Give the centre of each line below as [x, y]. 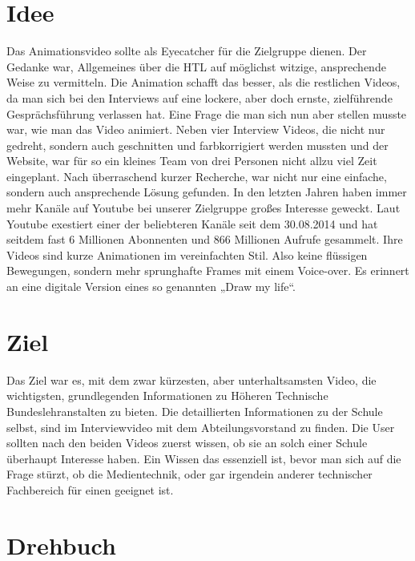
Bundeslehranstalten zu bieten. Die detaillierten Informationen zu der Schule [195, 411]
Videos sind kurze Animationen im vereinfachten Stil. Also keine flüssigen [187, 254]
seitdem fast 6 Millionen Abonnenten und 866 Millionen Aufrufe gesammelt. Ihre [205, 239]
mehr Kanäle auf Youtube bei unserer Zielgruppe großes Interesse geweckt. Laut [203, 208]
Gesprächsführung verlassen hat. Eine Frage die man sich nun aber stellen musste [207, 113]
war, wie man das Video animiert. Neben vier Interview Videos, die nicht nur [196, 129]
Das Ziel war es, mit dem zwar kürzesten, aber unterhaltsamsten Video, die [191, 379]
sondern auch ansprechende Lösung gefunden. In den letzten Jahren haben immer [207, 192]
